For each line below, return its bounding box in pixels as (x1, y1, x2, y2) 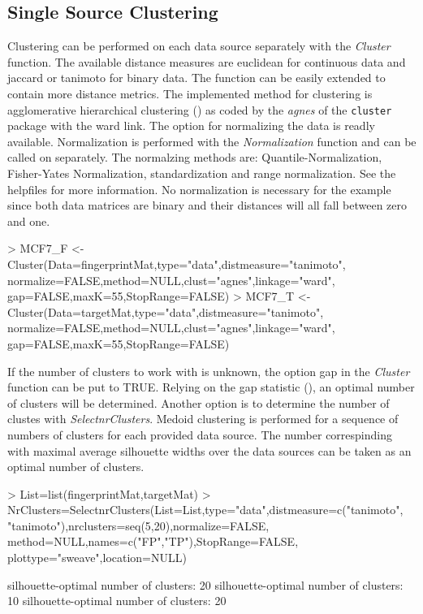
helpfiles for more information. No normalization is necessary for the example (7, 180, 391, 197)
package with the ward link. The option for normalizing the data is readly (7, 117, 375, 134)
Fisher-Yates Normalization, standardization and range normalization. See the (7, 165, 396, 182)
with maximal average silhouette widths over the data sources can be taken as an (7, 442, 412, 459)
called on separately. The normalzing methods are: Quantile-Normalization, (7, 149, 382, 166)
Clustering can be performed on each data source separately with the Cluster (7, 37, 391, 54)
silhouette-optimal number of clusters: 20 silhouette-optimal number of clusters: (7, 576, 404, 593)
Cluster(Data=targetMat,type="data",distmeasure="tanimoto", (7, 303, 324, 320)
